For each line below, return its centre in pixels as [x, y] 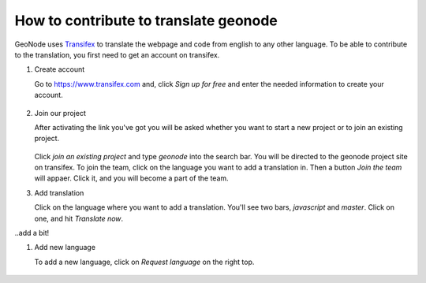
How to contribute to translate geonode [146, 20]
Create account [60, 69]
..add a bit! [32, 233]
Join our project [60, 113]
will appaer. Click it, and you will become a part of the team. [131, 178]
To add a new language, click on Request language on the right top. [144, 262]
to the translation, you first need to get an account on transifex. [117, 54]
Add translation [59, 192]
